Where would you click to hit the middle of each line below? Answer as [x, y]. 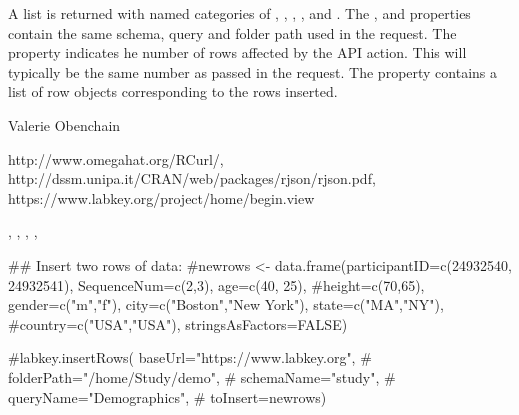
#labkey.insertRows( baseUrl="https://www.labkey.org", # [190, 357]
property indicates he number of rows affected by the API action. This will [237, 52]
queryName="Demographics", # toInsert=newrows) [167, 396]
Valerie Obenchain [64, 124]
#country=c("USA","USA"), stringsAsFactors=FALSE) [178, 323]
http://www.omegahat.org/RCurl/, [116, 158]
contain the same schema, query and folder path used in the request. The [232, 32]
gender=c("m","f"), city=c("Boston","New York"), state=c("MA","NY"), [226, 304]
